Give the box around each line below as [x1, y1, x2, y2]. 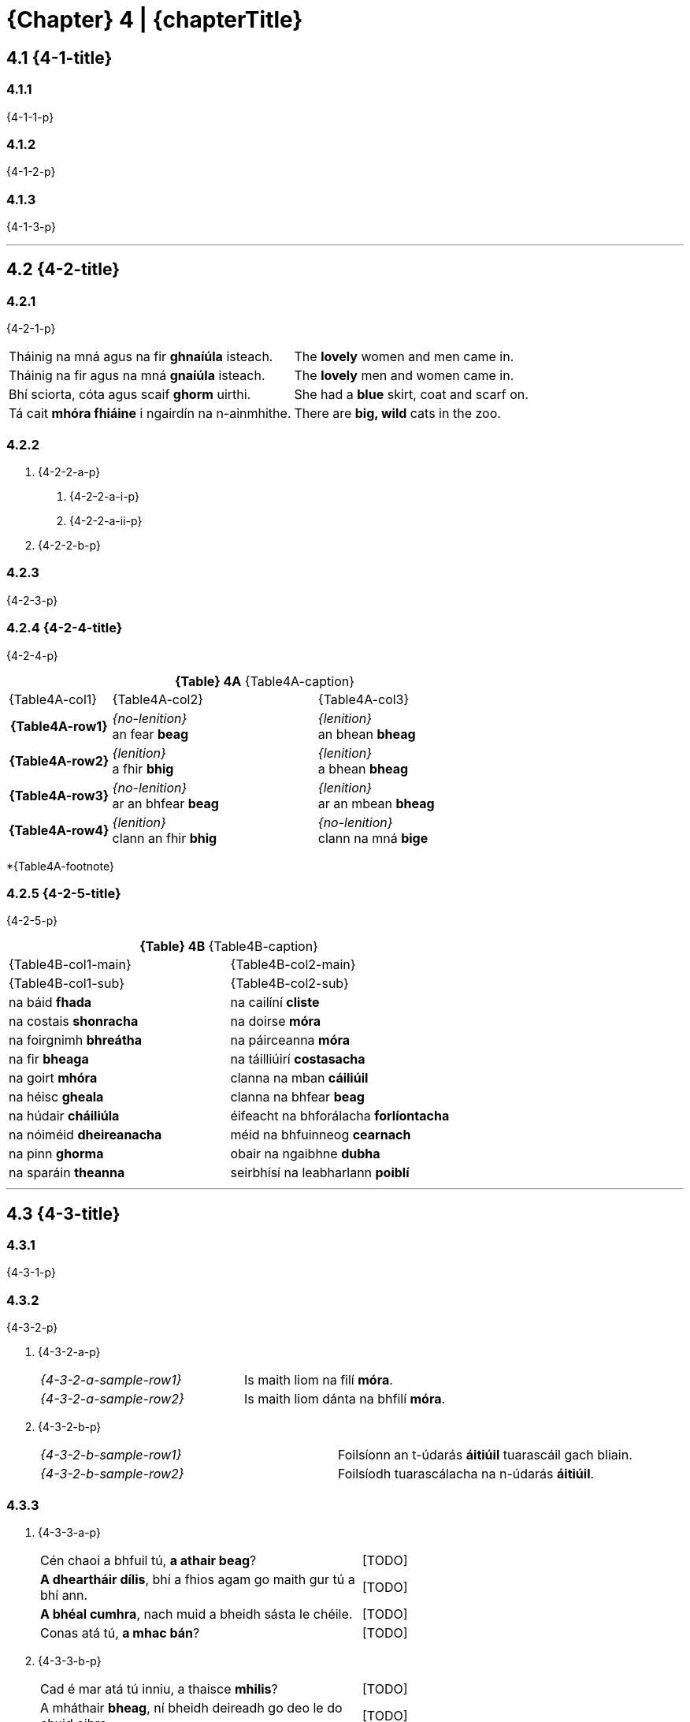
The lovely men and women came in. [294, 367, 514, 384]
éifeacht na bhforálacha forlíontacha [230, 1108, 450, 1124]
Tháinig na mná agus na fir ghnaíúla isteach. [9, 348, 273, 365]
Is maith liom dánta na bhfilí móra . [244, 1391, 446, 1407]
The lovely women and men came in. [294, 348, 514, 365]
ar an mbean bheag [317, 795, 435, 811]
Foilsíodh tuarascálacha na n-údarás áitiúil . [337, 1466, 595, 1482]
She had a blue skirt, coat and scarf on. [294, 386, 529, 403]
